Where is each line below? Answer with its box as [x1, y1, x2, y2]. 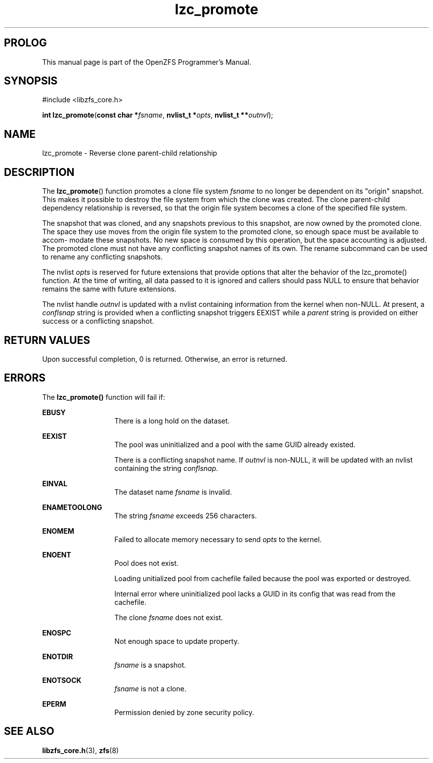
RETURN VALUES [4, 334, 90, 346]
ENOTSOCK [42, 676, 82, 684]
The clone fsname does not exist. [114, 613, 223, 622]
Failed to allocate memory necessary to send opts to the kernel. [114, 535, 322, 544]
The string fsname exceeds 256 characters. [114, 511, 257, 520]
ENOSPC [42, 628, 71, 637]
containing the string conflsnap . [114, 464, 218, 472]
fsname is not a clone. [114, 684, 186, 693]
